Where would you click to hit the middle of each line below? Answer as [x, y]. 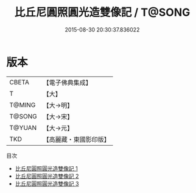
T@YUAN [23, 127]
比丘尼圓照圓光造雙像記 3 [47, 183]
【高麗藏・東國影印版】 [77, 139]
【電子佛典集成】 [68, 83]
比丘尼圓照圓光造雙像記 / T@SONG [102, 12]
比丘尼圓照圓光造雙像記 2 [47, 176]
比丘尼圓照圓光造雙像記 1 [46, 168]
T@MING [23, 105]
